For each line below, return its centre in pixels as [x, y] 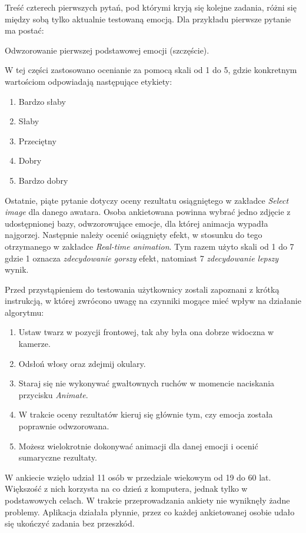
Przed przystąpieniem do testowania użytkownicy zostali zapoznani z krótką [142, 289]
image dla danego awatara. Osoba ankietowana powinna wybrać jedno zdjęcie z [148, 212]
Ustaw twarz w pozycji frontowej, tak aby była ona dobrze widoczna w [146, 332]
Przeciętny [37, 140]
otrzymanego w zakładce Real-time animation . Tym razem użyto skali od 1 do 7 [149, 246]
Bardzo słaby [42, 101]
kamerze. [34, 344]
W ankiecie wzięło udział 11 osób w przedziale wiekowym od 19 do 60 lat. [138, 477]
